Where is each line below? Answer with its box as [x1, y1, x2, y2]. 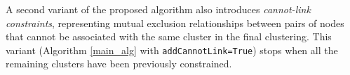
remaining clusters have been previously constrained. [6, 56, 232, 71]
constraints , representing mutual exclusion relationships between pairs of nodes [6, 15, 344, 30]
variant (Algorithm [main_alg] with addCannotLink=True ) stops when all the [6, 42, 338, 57]
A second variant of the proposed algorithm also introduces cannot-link [6, 2, 311, 16]
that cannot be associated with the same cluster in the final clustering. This [6, 29, 332, 44]
